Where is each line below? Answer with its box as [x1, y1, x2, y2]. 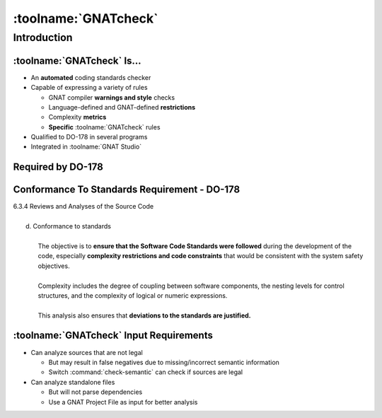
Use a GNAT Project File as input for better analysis [48, 397, 198, 406]
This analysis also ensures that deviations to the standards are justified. [37, 311, 251, 320]
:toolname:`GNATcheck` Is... [13, 54, 141, 66]
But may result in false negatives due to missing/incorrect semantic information [48, 358, 279, 366]
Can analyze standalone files [30, 378, 115, 386]
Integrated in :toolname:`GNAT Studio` [30, 142, 141, 151]
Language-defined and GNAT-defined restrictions [48, 103, 196, 111]
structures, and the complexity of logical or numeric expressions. [37, 291, 228, 300]
